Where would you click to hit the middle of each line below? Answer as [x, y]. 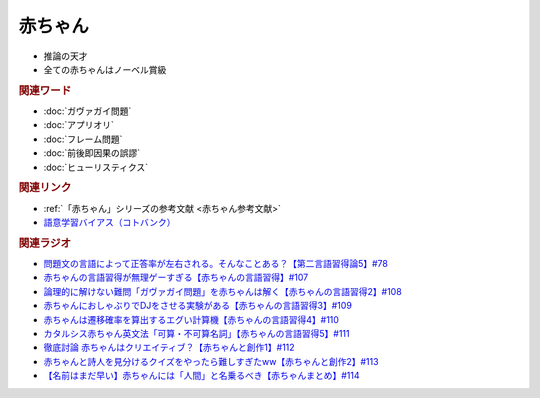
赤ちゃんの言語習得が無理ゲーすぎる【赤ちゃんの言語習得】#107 [176, 277]
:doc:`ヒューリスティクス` [96, 167]
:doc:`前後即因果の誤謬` [92, 153]
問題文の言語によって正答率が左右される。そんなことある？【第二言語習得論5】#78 [216, 264]
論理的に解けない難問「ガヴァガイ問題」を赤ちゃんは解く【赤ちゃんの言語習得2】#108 [222, 291]
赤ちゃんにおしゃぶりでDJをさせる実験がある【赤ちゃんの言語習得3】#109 [197, 306]
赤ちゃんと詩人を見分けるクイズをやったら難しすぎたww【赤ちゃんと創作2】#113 [211, 361]
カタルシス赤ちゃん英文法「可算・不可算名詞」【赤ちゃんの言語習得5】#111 [196, 333]
